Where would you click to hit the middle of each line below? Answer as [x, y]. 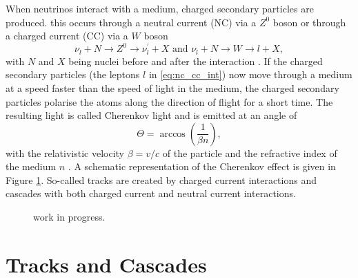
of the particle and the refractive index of [250, 152]
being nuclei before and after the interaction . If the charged [196, 61]
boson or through [309, 22]
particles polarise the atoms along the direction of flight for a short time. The [169, 101]
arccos [172, 134]
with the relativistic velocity [65, 152]
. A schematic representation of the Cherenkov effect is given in [202, 166]
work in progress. [69, 217]
